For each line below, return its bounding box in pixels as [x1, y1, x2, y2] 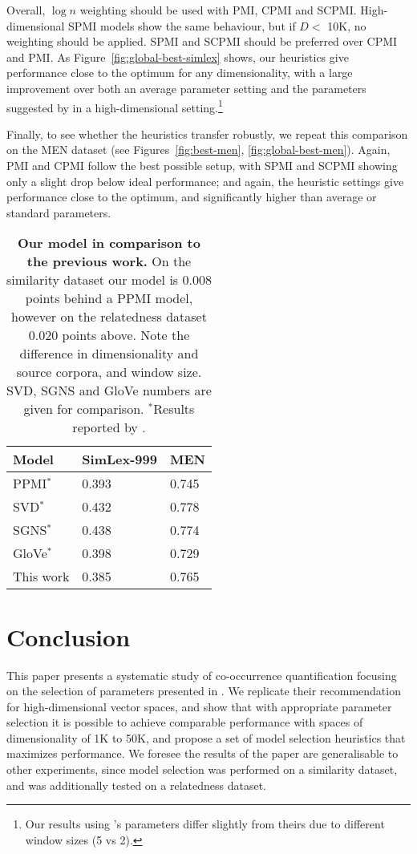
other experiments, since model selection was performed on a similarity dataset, [6, 761, 398, 778]
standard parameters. [6, 204, 111, 221]
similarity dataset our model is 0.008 [6, 270, 212, 289]
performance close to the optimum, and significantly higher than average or [6, 188, 377, 205]
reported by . [72, 418, 146, 437]
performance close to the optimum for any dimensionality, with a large [6, 64, 353, 81]
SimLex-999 [82, 450, 157, 469]
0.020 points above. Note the [28, 326, 190, 345]
